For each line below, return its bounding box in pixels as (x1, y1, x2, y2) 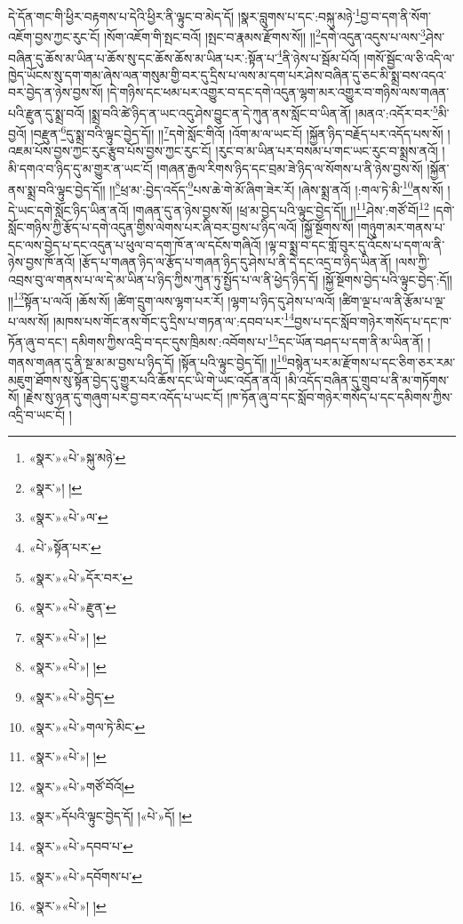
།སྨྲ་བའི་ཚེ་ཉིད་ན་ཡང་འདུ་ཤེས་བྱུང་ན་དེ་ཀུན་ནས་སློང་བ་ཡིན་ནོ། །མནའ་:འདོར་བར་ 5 (88, 100, 438, 122)
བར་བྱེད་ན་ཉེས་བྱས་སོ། (8, 83, 103, 101)
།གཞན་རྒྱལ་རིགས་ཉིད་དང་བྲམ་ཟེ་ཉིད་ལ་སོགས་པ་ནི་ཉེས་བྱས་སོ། (156, 159, 423, 178)
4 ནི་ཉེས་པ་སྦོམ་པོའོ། (276, 45, 360, 67)
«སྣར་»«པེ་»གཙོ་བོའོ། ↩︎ (28, 776, 135, 795)
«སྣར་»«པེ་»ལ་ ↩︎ (28, 508, 108, 526)
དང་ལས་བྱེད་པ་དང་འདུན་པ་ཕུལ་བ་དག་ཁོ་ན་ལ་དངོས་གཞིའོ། (8, 235, 261, 253)
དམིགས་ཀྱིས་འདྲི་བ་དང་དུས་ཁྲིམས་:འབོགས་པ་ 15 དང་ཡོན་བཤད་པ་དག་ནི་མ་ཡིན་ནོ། (71, 330, 424, 350)
